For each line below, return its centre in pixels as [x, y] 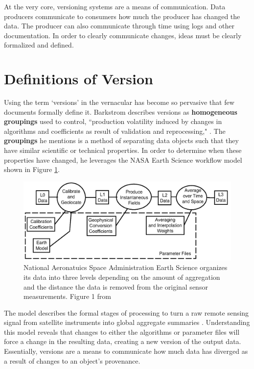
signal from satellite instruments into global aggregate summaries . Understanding [127, 322]
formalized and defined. [39, 45]
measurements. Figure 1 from [67, 296]
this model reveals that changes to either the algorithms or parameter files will [122, 332]
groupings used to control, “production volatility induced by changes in [113, 121]
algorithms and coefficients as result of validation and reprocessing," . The [115, 131]
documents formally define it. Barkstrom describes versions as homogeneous [121, 111]
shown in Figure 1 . [32, 169]
